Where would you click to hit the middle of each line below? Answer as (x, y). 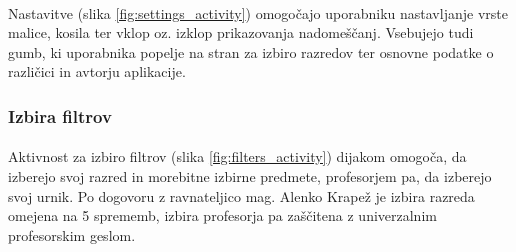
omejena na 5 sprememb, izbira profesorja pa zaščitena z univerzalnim (222, 215)
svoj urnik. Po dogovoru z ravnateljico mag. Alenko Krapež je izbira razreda (241, 195)
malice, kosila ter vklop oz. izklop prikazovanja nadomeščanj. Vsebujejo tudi (241, 32)
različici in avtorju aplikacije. (97, 71)
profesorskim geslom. (72, 234)
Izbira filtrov (60, 115)
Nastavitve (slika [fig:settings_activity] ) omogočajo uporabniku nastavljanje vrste (258, 12)
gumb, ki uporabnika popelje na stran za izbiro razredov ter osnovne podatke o (251, 51)
